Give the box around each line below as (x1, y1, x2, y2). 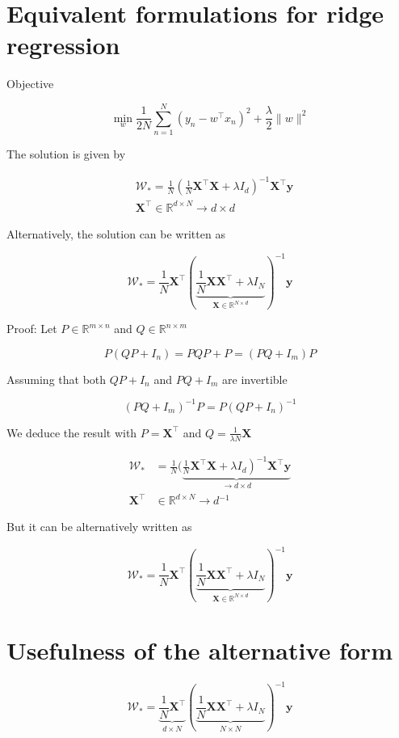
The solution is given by (6, 145, 126, 162)
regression (6, 28, 120, 61)
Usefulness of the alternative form (6, 633, 393, 666)
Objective (6, 75, 54, 92)
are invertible (222, 370, 288, 387)
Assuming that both (6, 370, 107, 387)
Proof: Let (6, 320, 57, 337)
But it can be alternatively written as (6, 518, 192, 535)
